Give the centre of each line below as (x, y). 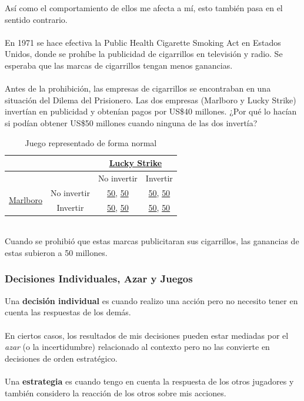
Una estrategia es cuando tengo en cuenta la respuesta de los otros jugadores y (149, 381)
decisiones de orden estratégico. (61, 358)
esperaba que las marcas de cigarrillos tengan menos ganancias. (119, 65)
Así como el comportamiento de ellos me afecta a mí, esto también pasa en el (144, 8)
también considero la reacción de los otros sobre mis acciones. (116, 392)
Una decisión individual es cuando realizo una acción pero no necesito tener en (151, 300)
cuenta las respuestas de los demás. (68, 312)
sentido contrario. (36, 19)
